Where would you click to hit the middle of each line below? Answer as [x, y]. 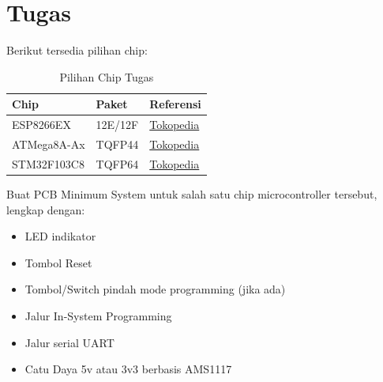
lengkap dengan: [46, 209]
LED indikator [60, 236]
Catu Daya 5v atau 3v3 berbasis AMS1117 [128, 369]
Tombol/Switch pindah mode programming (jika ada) [155, 289]
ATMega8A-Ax [49, 144]
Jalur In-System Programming [98, 315]
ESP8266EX [41, 125]
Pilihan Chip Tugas [107, 76]
